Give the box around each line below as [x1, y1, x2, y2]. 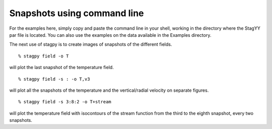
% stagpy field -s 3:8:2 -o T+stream [18, 99, 112, 105]
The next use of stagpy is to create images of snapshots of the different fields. [9, 41, 172, 47]
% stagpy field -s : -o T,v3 [18, 76, 90, 82]
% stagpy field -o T [18, 53, 69, 59]
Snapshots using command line [9, 8, 144, 19]
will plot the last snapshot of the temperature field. [9, 64, 114, 71]
